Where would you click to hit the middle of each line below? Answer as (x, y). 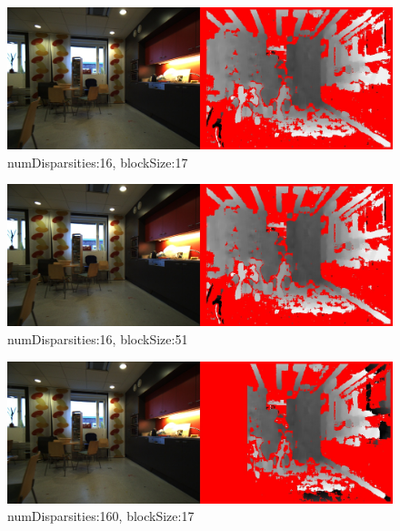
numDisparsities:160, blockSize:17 (101, 516)
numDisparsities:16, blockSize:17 (98, 162)
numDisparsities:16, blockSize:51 (98, 338)
